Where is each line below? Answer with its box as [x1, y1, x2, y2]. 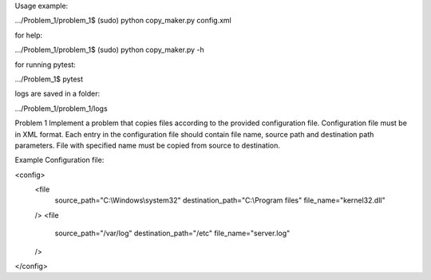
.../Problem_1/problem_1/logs [14, 104, 108, 113]
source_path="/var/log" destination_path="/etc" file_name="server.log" [54, 228, 291, 239]
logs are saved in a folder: [14, 89, 101, 99]
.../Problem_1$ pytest [14, 74, 84, 84]
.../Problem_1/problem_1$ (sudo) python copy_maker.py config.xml [14, 16, 231, 26]
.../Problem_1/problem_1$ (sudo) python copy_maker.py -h [14, 45, 205, 55]
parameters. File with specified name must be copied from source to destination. [14, 140, 281, 150]
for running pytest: [14, 60, 76, 69]
